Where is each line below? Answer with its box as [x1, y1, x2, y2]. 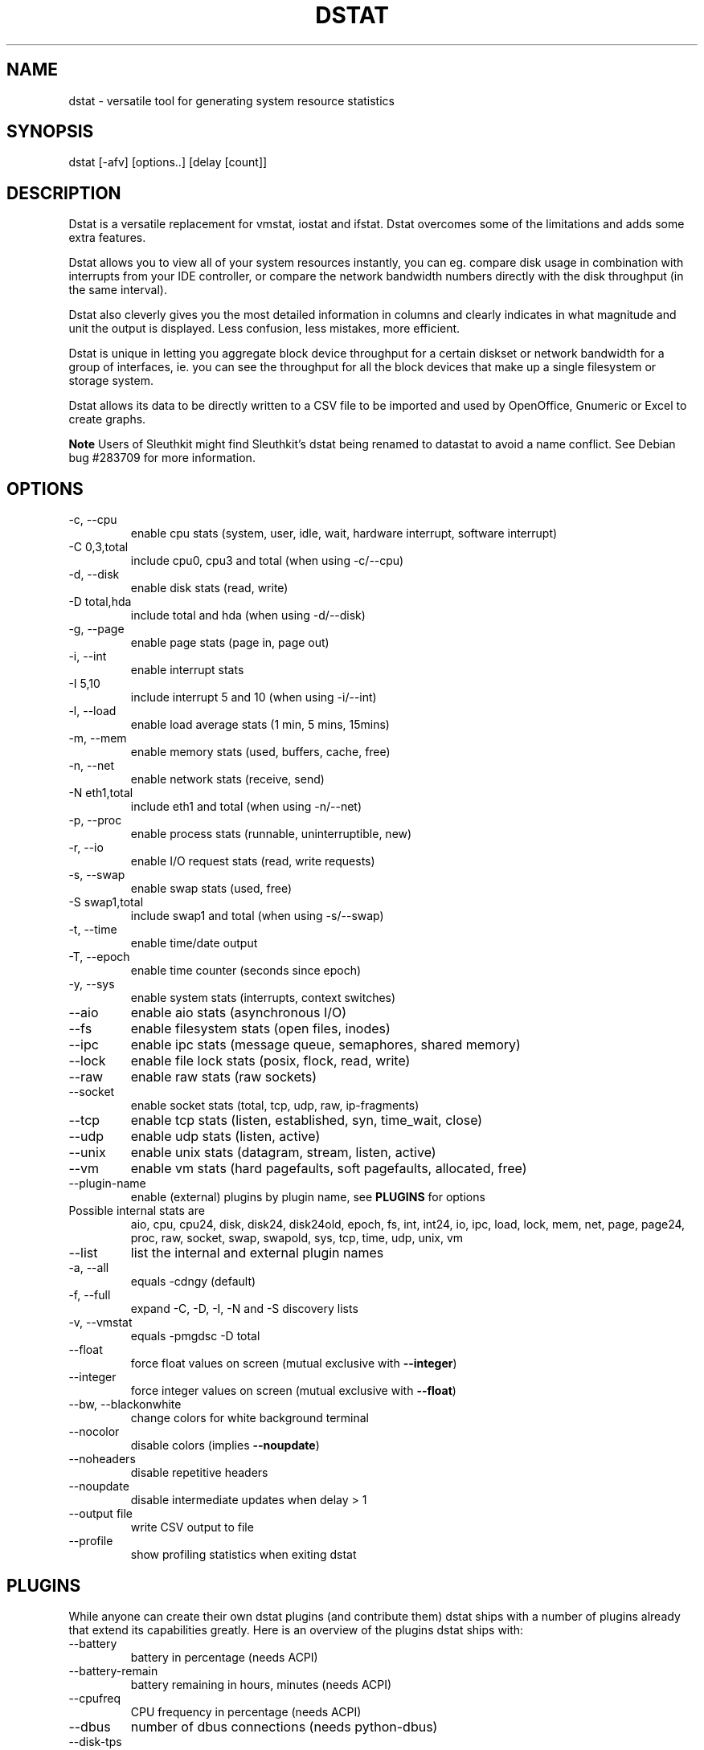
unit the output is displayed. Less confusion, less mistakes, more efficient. [68, 321, 460, 336]
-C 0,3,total [68, 540, 129, 554]
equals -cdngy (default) [130, 1274, 256, 1289]
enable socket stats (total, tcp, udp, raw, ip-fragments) [130, 1098, 420, 1113]
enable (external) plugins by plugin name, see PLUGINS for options [130, 1190, 485, 1204]
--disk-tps [68, 1734, 122, 1748]
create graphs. [68, 412, 146, 427]
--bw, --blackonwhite [68, 1397, 182, 1412]
